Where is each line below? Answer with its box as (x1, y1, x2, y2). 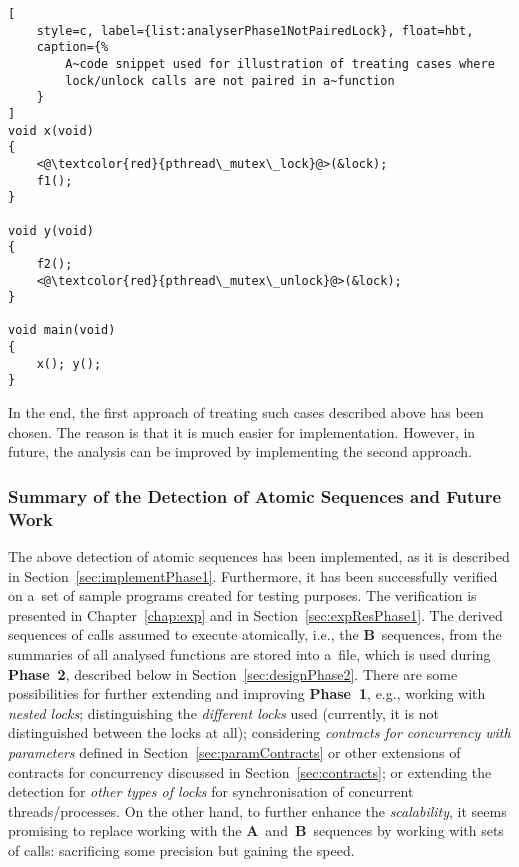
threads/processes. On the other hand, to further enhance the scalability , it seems (8, 800, 507, 821)
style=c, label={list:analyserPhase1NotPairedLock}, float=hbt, (36, 23, 474, 38)
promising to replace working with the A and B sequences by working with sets (8, 820, 504, 841)
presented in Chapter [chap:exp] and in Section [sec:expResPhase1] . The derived (8, 604, 503, 625)
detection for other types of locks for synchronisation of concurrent (8, 781, 414, 802)
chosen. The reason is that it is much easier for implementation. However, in (8, 421, 476, 442)
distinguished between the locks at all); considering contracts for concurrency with (8, 722, 511, 743)
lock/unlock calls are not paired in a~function (65, 73, 395, 88)
